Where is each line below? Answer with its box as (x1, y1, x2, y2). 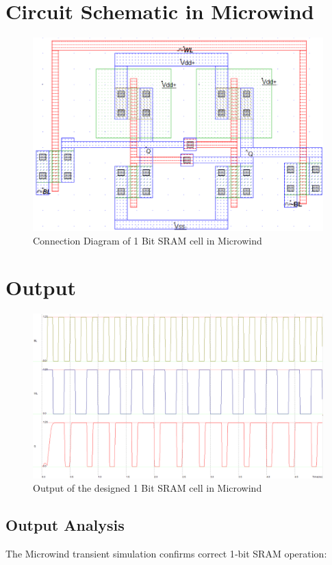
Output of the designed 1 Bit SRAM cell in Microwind (33, 481, 262, 495)
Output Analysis (5, 514, 125, 536)
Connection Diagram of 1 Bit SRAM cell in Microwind (33, 233, 262, 247)
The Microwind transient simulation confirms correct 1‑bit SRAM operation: (5, 546, 327, 560)
